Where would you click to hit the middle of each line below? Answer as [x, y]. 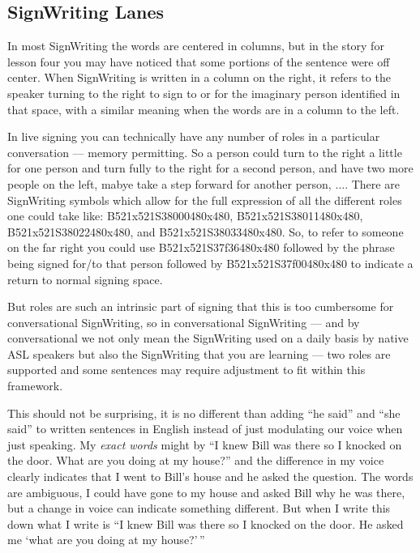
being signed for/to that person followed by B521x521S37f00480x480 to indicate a [210, 263]
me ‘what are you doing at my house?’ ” [106, 540]
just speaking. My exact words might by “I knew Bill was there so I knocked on [205, 444]
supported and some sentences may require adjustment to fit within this [186, 370]
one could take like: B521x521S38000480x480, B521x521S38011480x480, [185, 216]
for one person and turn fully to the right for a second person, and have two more [210, 168]
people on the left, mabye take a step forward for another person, [169, 183]
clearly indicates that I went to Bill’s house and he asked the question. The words [210, 476]
